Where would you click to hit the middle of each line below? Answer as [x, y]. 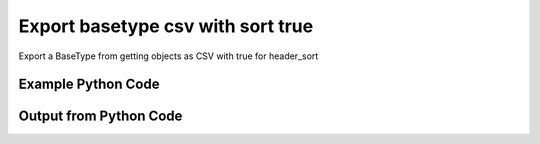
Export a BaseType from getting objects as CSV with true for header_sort [168, 56]
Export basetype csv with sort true [166, 26]
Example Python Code [89, 84]
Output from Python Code [100, 116]
